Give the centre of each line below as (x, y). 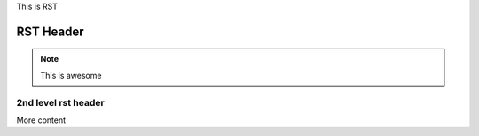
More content (41, 120)
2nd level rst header (61, 102)
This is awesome (71, 75)
